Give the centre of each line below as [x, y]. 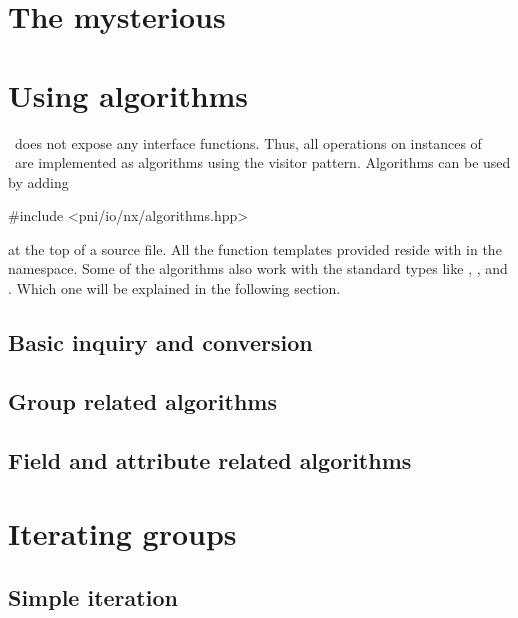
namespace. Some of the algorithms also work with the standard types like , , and [258, 268]
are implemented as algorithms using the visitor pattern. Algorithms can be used [262, 162]
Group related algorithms [142, 400]
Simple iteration [93, 596]
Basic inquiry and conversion [160, 342]
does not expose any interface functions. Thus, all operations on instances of [248, 142]
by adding [38, 181]
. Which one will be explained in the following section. [174, 288]
